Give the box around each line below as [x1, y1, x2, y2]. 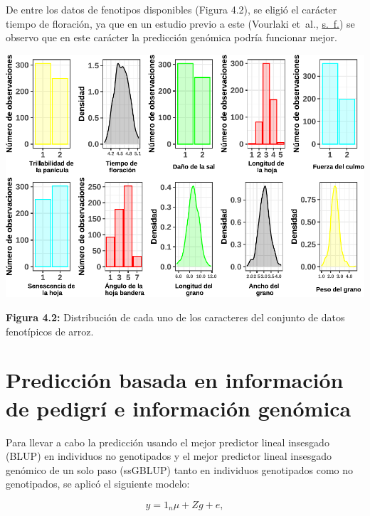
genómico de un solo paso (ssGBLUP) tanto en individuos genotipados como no [6, 462, 354, 477]
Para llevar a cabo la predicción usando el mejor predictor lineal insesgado [6, 434, 329, 449]
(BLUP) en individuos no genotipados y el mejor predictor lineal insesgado [6, 448, 332, 463]
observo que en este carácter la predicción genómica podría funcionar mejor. [6, 30, 337, 45]
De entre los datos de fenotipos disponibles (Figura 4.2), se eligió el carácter [6, 2, 337, 16]
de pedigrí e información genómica [6, 393, 351, 422]
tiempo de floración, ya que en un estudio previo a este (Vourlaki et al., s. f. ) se [6, 16, 355, 31]
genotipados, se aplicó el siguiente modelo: [6, 476, 190, 491]
